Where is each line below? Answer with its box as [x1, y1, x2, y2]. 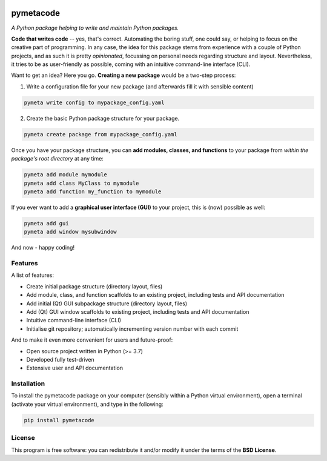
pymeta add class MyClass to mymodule [24, 179, 139, 187]
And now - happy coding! [11, 244, 75, 251]
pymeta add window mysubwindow [24, 228, 117, 236]
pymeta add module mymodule [24, 171, 107, 178]
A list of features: [11, 271, 54, 279]
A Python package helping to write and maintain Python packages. [11, 24, 179, 32]
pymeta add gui [24, 220, 69, 227]
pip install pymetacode [24, 417, 95, 423]
